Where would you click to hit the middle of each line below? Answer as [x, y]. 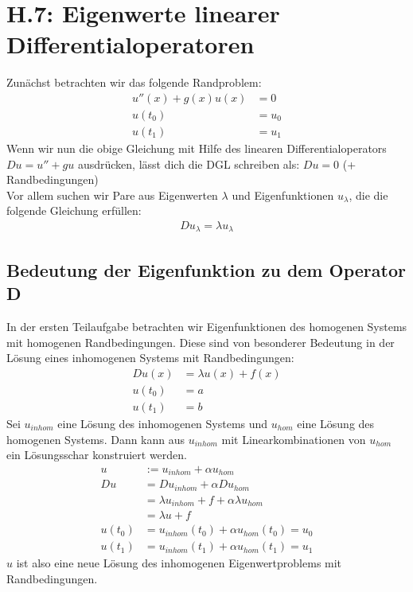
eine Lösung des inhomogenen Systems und [163, 423]
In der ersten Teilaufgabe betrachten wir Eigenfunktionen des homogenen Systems [207, 327]
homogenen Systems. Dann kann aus [96, 439]
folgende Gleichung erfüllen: [74, 210]
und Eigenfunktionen [283, 195]
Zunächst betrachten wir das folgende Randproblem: [134, 82]
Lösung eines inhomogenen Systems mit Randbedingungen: [150, 358]
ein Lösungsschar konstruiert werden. [97, 455]
